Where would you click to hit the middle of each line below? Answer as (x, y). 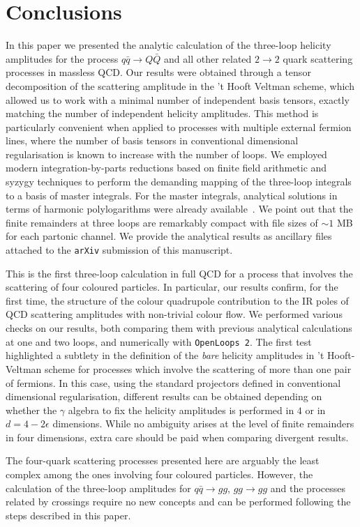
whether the (31, 410)
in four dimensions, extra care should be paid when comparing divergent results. (177, 437)
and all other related (208, 58)
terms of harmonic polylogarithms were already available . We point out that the (179, 209)
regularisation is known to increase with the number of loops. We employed (166, 154)
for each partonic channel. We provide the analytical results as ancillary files (169, 236)
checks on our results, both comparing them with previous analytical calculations (179, 328)
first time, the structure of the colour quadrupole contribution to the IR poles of (177, 300)
